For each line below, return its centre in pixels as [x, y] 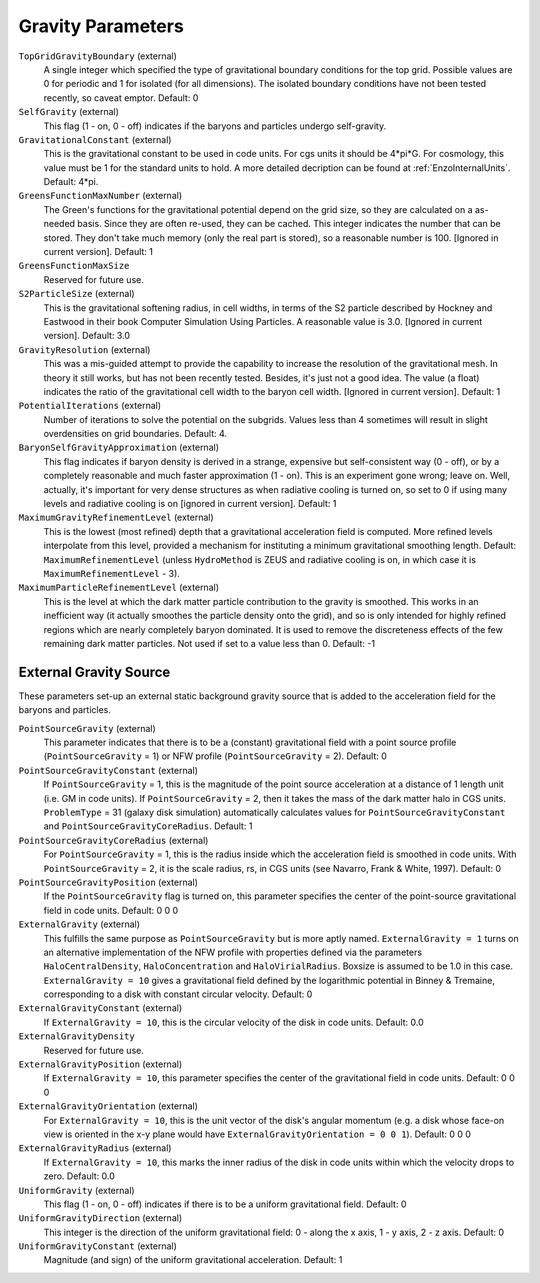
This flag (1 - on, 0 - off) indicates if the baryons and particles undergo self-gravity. [215, 126]
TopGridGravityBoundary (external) [97, 56]
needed [59, 224]
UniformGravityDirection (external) [100, 1218]
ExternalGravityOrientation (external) [108, 1106]
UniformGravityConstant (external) [97, 1246]
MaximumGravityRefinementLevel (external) [116, 517]
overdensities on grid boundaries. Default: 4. [135, 434]
